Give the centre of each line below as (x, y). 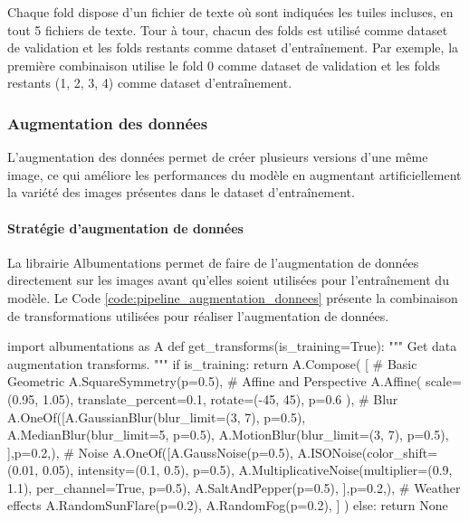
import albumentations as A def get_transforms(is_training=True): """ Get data (232, 346)
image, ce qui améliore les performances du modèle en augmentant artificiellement (234, 174)
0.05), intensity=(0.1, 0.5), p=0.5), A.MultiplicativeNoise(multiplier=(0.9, (247, 470)
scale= (444, 381)
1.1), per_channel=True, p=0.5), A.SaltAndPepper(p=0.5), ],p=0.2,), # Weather (234, 487)
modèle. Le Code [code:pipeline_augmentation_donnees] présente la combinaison (233, 297)
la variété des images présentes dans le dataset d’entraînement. (181, 192)
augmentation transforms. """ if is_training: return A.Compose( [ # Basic (212, 363)
